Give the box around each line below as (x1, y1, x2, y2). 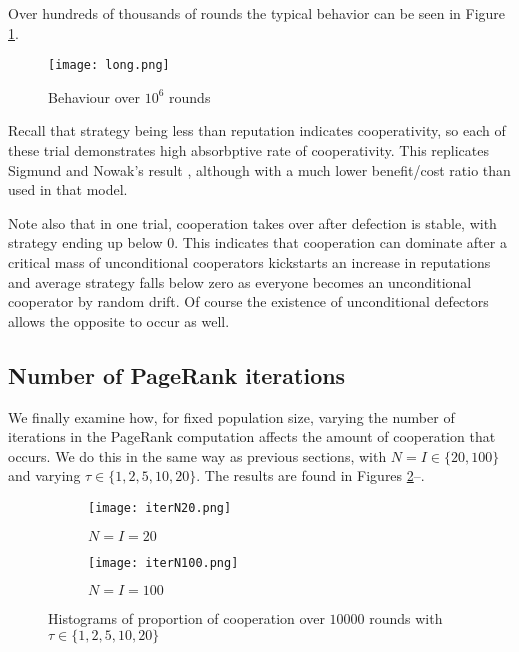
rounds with (369, 608, 443, 629)
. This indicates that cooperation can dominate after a (174, 232, 507, 253)
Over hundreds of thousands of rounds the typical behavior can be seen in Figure (8, 3, 506, 23)
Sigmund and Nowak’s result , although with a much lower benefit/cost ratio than (8, 159, 511, 180)
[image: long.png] (48, 58, 170, 73)
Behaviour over (48, 86, 141, 107)
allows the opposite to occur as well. (8, 310, 230, 331)
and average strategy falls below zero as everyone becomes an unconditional (8, 271, 472, 292)
